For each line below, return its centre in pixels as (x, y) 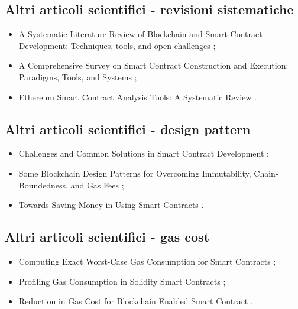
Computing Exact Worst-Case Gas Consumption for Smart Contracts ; (147, 261)
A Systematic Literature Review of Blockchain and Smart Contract (140, 34)
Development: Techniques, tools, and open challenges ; (117, 45)
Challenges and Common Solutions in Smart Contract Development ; (144, 153)
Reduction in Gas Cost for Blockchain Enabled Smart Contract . (136, 301)
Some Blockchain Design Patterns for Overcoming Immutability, (135, 173)
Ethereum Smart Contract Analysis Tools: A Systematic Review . (137, 97)
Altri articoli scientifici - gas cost (107, 237)
